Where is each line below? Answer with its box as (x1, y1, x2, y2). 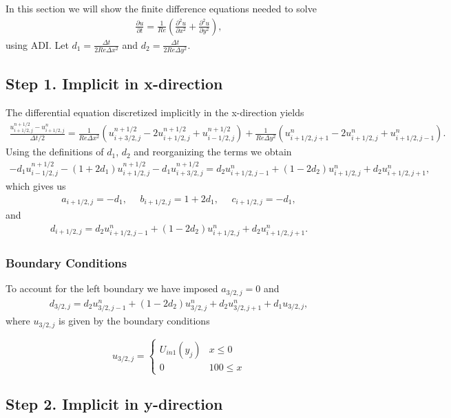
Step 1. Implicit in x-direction (6, 73, 223, 94)
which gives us (6, 179, 66, 193)
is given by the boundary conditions (59, 313, 210, 328)
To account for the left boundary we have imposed (6, 281, 218, 296)
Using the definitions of (6, 144, 104, 159)
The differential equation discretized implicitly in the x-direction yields (6, 104, 304, 119)
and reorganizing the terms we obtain (134, 144, 292, 159)
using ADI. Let (6, 37, 69, 52)
